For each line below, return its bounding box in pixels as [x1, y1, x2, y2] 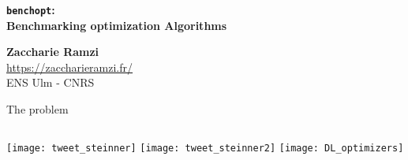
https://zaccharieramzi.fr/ [6, 58, 133, 75]
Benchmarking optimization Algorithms [6, 17, 227, 33]
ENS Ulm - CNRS [6, 74, 95, 91]
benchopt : [6, 2, 55, 17]
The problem [6, 101, 69, 117]
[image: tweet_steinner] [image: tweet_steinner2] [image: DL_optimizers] [6, 142, 404, 154]
